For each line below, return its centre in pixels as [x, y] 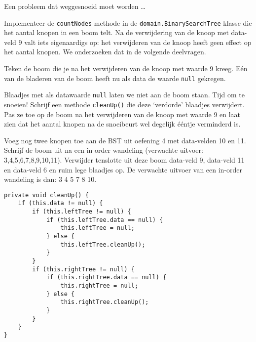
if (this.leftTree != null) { [82, 212]
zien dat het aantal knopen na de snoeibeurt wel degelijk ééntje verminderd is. [122, 124]
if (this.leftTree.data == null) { [105, 220]
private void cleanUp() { [46, 195]
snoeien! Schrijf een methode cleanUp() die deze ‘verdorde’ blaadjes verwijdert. [124, 104]
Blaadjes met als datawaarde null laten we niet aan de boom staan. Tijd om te [124, 95]
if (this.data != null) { [60, 203]
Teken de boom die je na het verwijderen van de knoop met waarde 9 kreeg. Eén [126, 68]
